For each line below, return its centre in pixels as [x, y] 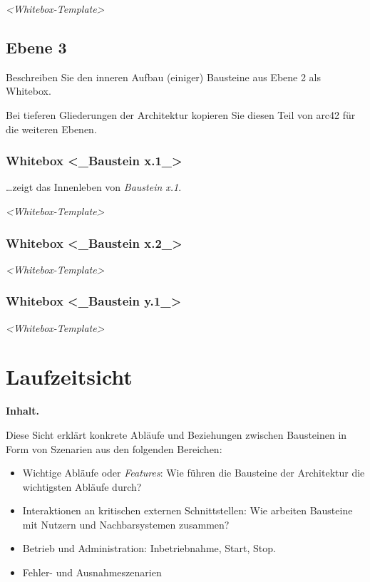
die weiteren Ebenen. [51, 129]
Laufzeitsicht [69, 376]
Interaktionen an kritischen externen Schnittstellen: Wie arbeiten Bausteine [187, 510]
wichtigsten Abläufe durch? [82, 486]
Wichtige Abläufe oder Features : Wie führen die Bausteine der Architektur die [194, 473]
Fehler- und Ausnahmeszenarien [92, 572]
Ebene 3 [36, 47]
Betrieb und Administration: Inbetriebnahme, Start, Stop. [149, 548]
